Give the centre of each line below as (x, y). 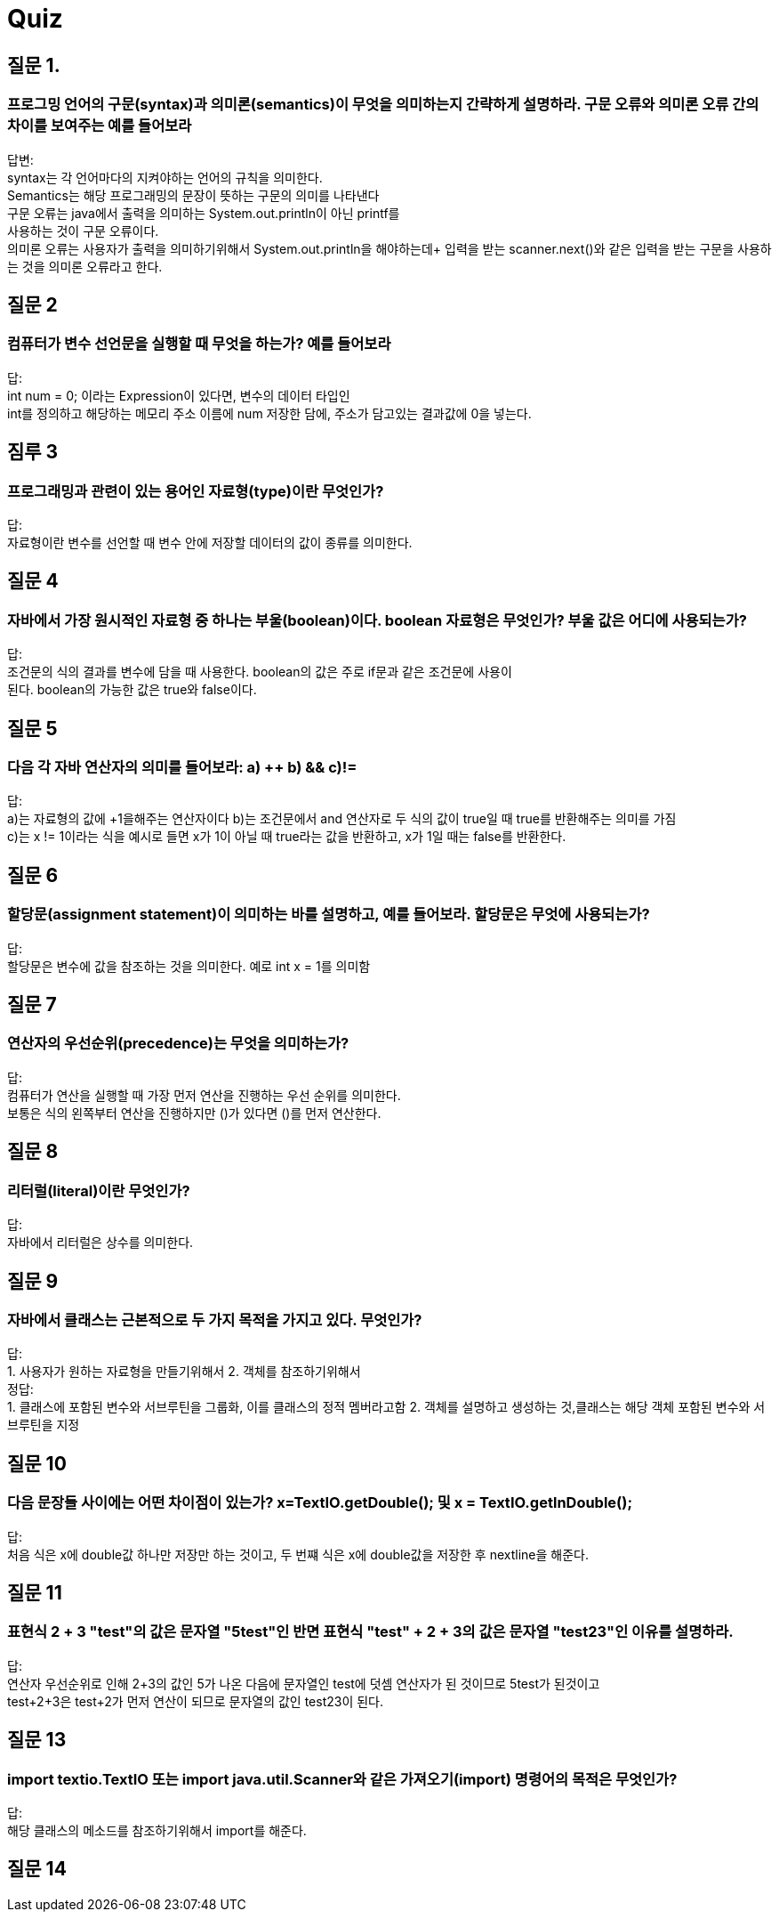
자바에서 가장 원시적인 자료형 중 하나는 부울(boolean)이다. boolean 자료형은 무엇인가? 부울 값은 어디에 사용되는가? (377, 620)
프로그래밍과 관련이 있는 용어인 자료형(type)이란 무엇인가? (196, 491)
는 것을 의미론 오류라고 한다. (85, 266)
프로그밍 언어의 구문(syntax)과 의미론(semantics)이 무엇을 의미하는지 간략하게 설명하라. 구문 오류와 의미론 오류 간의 (383, 105)
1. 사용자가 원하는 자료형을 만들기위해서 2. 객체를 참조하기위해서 (184, 1372)
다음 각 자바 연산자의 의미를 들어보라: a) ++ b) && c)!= (182, 768)
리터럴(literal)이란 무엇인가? (99, 1190)
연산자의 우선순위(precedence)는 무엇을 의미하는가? (178, 1044)
